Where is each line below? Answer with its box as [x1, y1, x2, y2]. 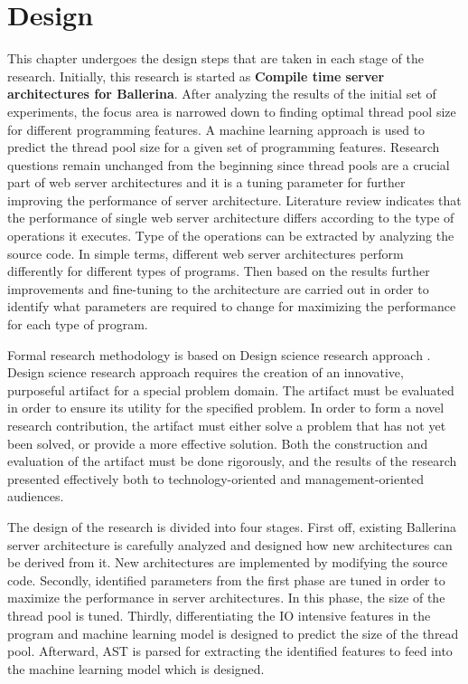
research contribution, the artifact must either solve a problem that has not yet [7, 416, 446, 434]
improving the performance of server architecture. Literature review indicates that [7, 190, 462, 209]
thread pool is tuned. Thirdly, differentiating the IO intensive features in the [7, 605, 431, 624]
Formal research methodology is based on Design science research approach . [7, 345, 431, 364]
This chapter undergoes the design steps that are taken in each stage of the [7, 49, 424, 68]
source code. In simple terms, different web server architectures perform [7, 243, 404, 262]
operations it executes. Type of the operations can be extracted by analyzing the [7, 226, 454, 245]
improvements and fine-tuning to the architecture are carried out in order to [7, 279, 429, 298]
